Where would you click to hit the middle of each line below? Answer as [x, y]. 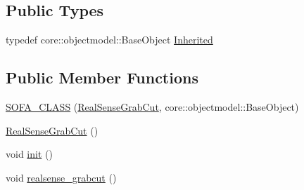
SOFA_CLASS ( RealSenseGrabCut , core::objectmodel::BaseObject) [152, 107]
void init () [29, 154]
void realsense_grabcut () [61, 177]
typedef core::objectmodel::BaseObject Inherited [109, 40]
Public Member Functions [102, 77]
